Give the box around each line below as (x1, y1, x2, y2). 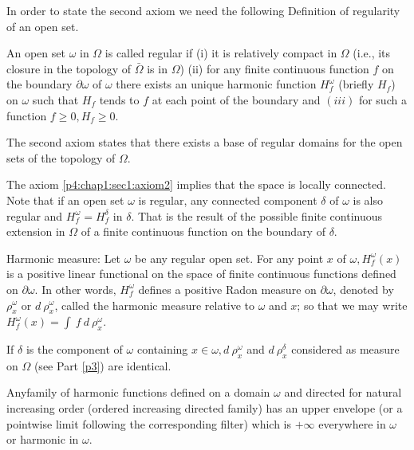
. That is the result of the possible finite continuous (131, 207, 383, 224)
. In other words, (34, 280, 116, 297)
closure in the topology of (6, 60, 132, 76)
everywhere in (318, 415, 386, 432)
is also (353, 191, 384, 208)
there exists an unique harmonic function (116, 76, 317, 92)
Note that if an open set (6, 191, 124, 208)
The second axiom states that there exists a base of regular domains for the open (6, 134, 403, 151)
